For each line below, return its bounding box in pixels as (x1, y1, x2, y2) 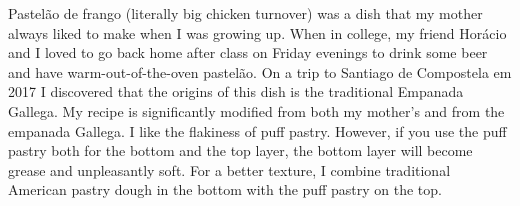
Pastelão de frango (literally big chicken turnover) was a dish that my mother (8, 3, 483, 23)
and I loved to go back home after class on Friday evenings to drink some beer (8, 42, 488, 63)
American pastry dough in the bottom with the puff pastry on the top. (8, 179, 442, 200)
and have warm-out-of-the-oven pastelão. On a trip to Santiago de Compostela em (8, 61, 512, 82)
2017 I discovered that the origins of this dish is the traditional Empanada (8, 81, 464, 102)
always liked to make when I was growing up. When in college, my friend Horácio (8, 22, 507, 43)
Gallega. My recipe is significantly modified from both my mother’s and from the (8, 100, 505, 121)
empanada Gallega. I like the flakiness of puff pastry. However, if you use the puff (8, 120, 507, 141)
